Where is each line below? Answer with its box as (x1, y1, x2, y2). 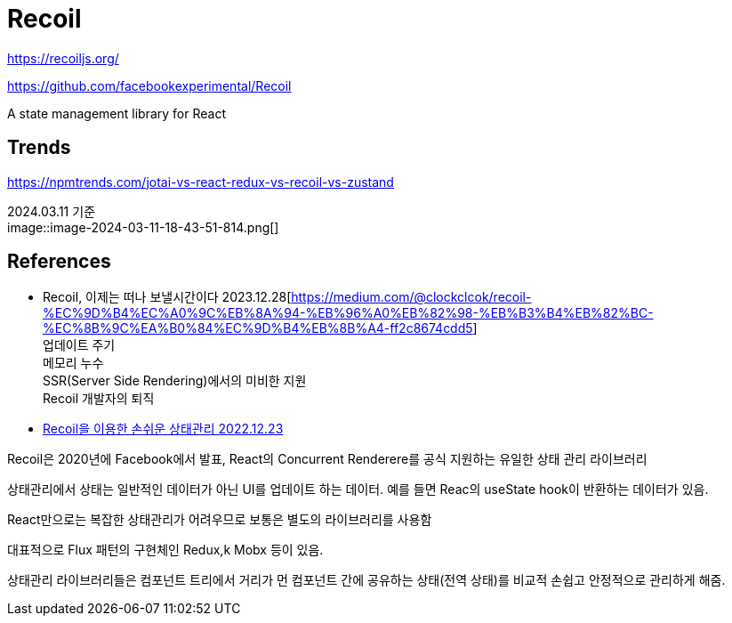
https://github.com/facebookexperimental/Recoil (7, 77, 292, 93)
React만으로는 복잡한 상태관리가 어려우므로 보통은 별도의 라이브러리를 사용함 (7, 512, 432, 528)
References (7, 250, 111, 273)
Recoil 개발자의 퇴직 (43, 391, 155, 407)
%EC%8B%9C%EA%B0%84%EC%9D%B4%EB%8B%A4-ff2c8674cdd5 (43, 320, 473, 336)
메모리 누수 (43, 355, 104, 371)
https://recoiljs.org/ (7, 50, 119, 66)
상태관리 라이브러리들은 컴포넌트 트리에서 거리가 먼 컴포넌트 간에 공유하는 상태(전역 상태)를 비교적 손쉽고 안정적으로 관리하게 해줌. (7, 572, 726, 588)
